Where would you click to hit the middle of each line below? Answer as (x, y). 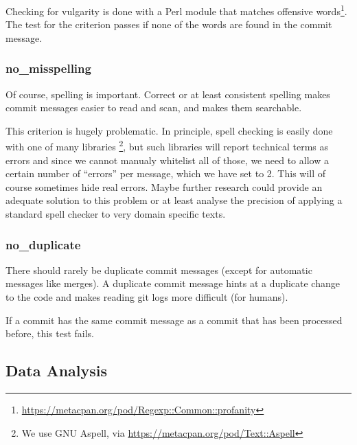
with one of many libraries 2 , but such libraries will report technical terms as (167, 146)
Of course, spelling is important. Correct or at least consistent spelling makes (168, 94)
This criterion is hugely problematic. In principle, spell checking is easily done (169, 130)
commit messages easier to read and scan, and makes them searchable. (154, 107)
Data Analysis (57, 370)
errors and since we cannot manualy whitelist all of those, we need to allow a (167, 160)
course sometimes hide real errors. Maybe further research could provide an (164, 186)
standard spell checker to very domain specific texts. (116, 214)
